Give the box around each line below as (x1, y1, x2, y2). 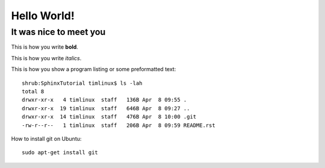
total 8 (22, 88, 45, 95)
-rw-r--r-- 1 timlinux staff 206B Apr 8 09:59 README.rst (22, 122, 216, 129)
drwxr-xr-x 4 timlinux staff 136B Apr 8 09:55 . (22, 96, 187, 104)
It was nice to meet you (11, 26, 106, 37)
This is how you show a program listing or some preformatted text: (11, 66, 176, 73)
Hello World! (11, 9, 75, 22)
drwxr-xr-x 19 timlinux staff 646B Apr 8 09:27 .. (22, 105, 190, 111)
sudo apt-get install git (22, 149, 99, 156)
